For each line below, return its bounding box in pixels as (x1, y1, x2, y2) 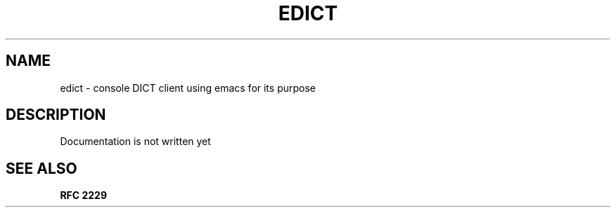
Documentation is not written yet (60, 135, 211, 148)
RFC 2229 (60, 189, 108, 202)
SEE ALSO (6, 159, 77, 177)
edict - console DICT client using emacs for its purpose (60, 81, 316, 94)
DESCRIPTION (6, 106, 106, 124)
